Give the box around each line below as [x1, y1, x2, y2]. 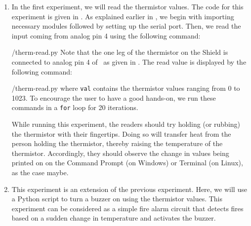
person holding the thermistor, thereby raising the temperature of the [11, 138, 223, 149]
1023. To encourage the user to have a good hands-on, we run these [11, 92, 216, 103]
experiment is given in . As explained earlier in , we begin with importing [11, 11, 234, 21]
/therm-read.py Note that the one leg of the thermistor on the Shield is [11, 47, 228, 57]
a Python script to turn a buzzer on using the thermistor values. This [11, 193, 223, 204]
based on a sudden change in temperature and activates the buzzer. [11, 213, 216, 223]
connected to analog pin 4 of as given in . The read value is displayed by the [11, 56, 247, 67]
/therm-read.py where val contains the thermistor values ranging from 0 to [11, 83, 240, 93]
